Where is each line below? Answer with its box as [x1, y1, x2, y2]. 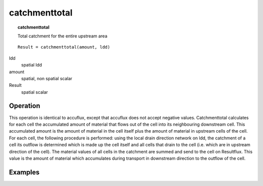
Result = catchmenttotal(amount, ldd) [18, 44, 111, 50]
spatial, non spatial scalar [21, 75, 73, 81]
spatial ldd [21, 62, 42, 68]
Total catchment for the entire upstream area [18, 33, 108, 39]
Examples [9, 168, 40, 176]
